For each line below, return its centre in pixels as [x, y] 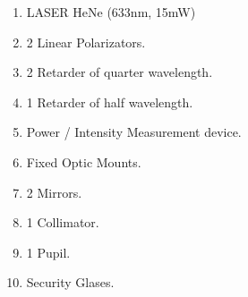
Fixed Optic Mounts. [84, 161]
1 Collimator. [63, 222]
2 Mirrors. [54, 192]
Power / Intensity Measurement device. [134, 132]
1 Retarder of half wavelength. [110, 102]
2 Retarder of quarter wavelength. [120, 72]
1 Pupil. [48, 252]
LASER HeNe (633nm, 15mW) [111, 12]
